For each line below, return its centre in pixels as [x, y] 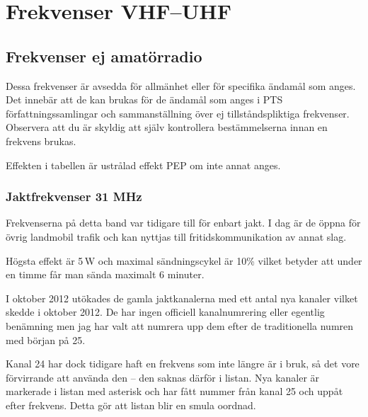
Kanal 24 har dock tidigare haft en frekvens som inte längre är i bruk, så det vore [183, 364]
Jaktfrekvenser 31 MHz [74, 196]
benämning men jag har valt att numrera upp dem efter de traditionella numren [180, 325]
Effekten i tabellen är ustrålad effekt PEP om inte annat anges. [143, 165]
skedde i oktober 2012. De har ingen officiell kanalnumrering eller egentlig [165, 312]
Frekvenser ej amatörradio [104, 56]
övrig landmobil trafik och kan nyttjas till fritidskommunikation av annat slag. [176, 236]
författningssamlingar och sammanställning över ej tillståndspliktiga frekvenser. [178, 113]
